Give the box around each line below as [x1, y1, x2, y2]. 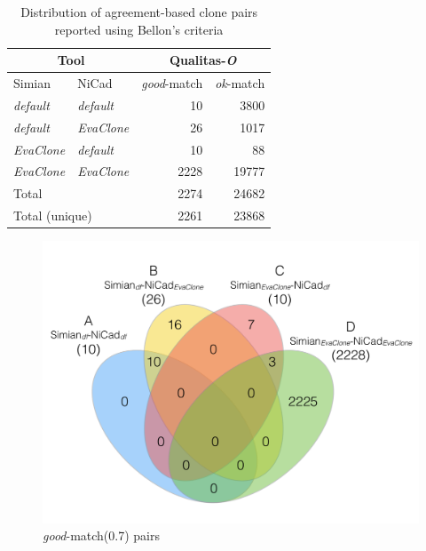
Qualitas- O [169, 51, 237, 69]
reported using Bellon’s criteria [54, 20, 224, 38]
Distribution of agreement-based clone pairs [20, 3, 258, 20]
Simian [13, 74, 51, 92]
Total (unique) [13, 206, 92, 225]
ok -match [215, 74, 265, 92]
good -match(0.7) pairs [43, 526, 160, 545]
